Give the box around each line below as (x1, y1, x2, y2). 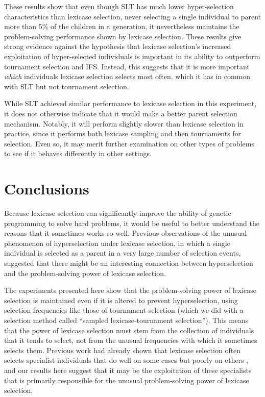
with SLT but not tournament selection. (4, 81, 129, 91)
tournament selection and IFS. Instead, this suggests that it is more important (4, 61, 250, 71)
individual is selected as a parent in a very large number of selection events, (4, 247, 241, 258)
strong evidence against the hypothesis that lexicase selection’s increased (4, 41, 231, 52)
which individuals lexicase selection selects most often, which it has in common (4, 71, 251, 82)
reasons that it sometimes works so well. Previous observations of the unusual (4, 228, 247, 238)
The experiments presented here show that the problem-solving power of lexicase (4, 285, 257, 295)
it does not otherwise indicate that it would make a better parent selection (4, 108, 237, 118)
